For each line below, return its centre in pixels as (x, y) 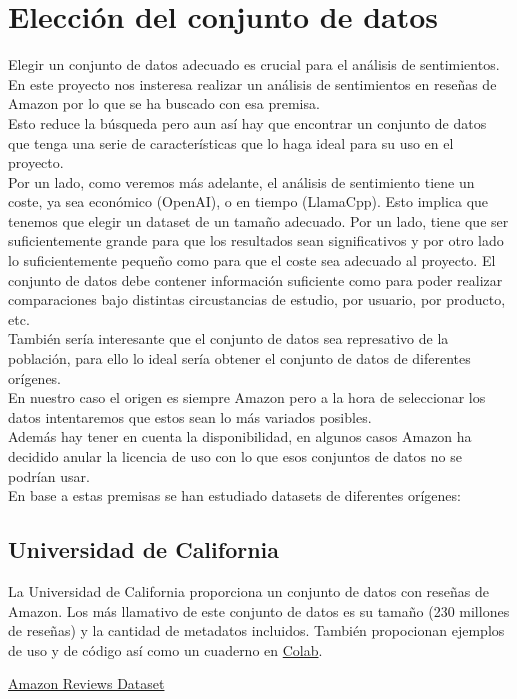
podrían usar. (49, 475)
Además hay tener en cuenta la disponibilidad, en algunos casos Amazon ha (240, 436)
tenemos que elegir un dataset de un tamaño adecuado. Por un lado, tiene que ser (258, 220)
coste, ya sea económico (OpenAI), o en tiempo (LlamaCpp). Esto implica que (248, 201)
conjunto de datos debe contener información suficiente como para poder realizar (255, 279)
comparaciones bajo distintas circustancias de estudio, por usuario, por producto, (257, 299)
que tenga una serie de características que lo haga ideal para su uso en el (231, 142)
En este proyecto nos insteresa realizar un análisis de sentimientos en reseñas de (252, 83)
